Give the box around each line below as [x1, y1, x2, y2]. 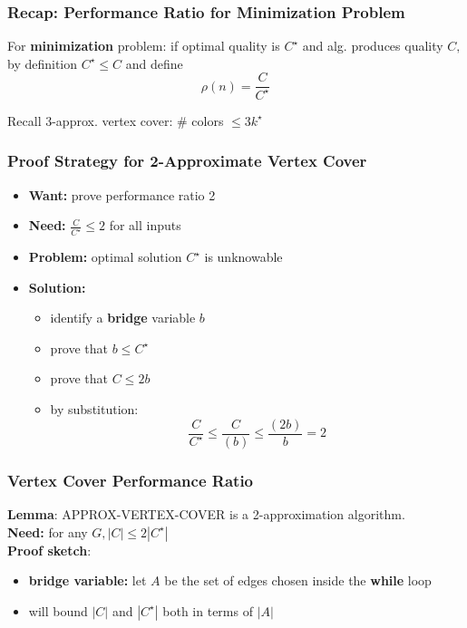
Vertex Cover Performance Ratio [7, 469, 254, 491]
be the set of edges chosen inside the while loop [164, 571, 432, 590]
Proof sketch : [7, 540, 92, 559]
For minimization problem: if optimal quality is [7, 36, 280, 55]
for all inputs [109, 216, 181, 235]
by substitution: [50, 400, 139, 419]
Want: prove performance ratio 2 [28, 185, 216, 204]
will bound [28, 601, 88, 620]
